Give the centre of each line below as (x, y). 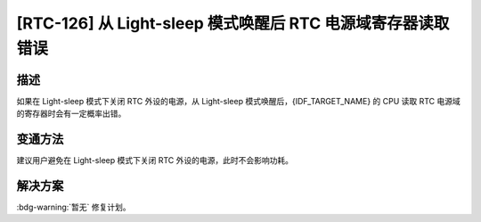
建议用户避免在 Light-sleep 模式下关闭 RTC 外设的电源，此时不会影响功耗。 (155, 160)
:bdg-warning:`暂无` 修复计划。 (73, 207)
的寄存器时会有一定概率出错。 (71, 114)
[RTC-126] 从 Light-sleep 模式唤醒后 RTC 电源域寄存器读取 (233, 23)
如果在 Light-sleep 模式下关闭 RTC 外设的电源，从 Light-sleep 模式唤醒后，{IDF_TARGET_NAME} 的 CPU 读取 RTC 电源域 (238, 101)
